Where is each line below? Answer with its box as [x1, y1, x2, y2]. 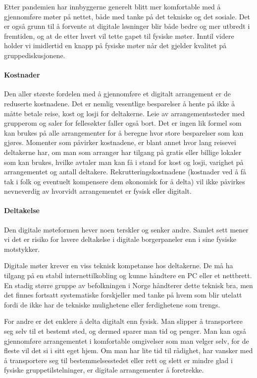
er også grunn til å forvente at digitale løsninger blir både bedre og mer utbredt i [4, 21, 250, 31]
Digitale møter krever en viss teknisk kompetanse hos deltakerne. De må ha [4, 260, 233, 271]
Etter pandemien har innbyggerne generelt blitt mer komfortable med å [4, 1, 221, 11]
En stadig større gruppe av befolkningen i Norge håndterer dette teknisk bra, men [4, 280, 253, 290]
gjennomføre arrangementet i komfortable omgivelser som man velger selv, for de [4, 335, 249, 346]
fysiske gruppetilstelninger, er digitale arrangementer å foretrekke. [4, 365, 204, 375]
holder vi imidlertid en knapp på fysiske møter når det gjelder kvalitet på [4, 40, 227, 51]
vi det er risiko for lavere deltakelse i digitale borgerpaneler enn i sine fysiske [4, 234, 236, 244]
